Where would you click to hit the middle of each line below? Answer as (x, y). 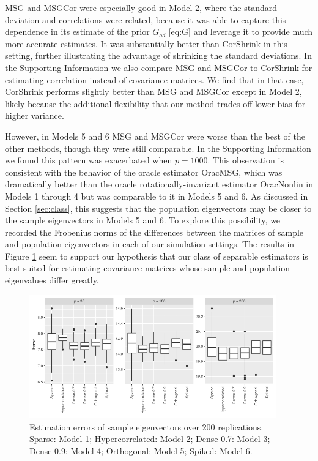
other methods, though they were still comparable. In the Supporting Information (158, 148)
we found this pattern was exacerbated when (89, 160)
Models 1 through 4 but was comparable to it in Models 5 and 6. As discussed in (157, 196)
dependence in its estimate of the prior (77, 32)
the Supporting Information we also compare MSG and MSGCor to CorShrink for (159, 67)
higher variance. (35, 115)
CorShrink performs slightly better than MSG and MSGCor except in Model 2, (153, 92)
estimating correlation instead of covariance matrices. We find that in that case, (154, 79)
